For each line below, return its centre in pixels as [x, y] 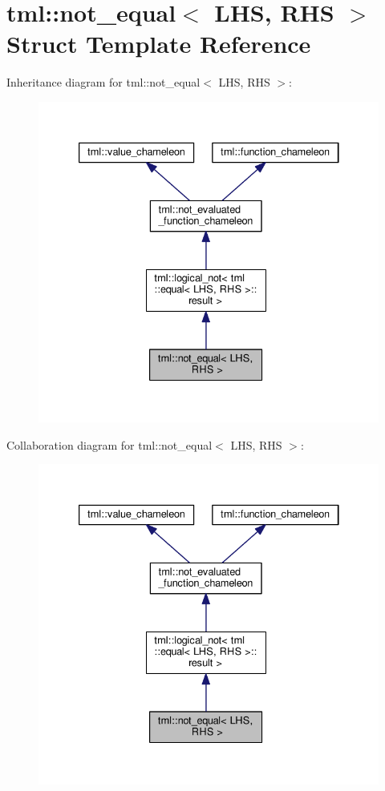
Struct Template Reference [159, 44]
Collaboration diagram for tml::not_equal [109, 444]
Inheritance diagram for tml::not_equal [103, 82]
